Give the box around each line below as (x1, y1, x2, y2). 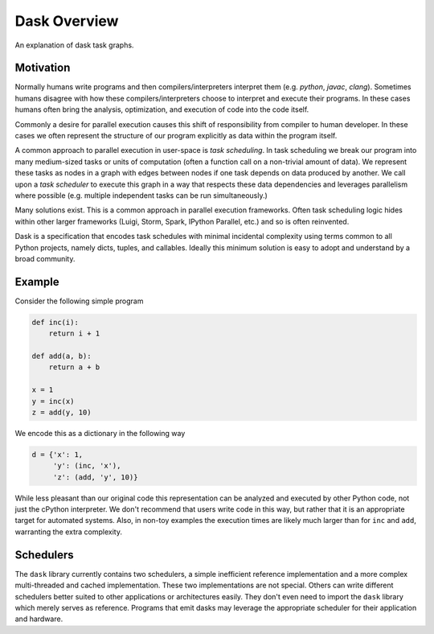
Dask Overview (14, 12, 119, 30)
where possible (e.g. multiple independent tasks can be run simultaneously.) (14, 190, 268, 200)
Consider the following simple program (14, 296, 144, 306)
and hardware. (14, 614, 63, 624)
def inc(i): (31, 318, 80, 327)
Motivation (14, 61, 71, 75)
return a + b (48, 363, 100, 372)
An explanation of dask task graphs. (14, 40, 134, 50)
